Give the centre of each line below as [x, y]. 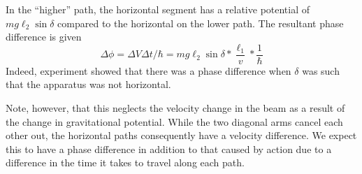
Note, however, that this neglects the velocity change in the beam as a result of [175, 108]
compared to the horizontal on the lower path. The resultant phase [201, 23]
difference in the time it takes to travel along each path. [125, 162]
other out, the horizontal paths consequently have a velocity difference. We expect [181, 135]
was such [321, 70]
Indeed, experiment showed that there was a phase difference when [149, 70]
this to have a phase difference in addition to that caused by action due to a [169, 148]
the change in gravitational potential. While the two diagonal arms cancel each [174, 121]
